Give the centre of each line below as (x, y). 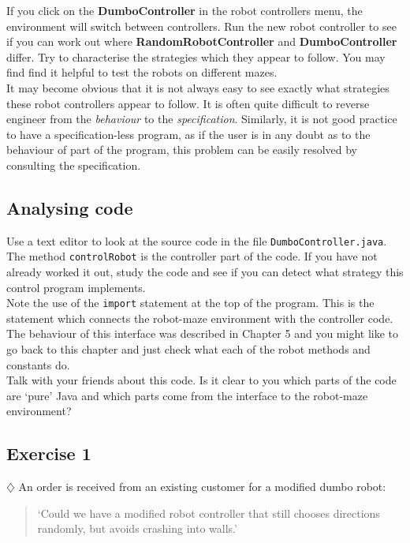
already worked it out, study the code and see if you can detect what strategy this (205, 272)
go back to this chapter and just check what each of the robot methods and (188, 349)
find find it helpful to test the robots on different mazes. (142, 72)
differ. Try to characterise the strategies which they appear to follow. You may (196, 56)
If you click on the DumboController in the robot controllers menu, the (184, 10)
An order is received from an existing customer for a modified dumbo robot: (202, 487)
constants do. (38, 364)
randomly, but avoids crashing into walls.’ (137, 528)
